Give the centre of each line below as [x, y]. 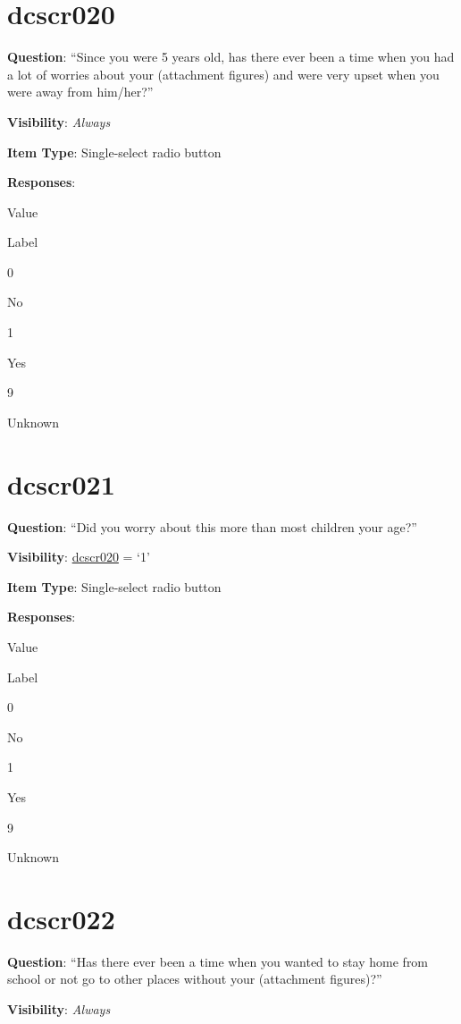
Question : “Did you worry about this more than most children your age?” [212, 526]
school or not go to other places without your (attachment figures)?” [195, 979]
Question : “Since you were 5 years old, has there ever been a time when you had [231, 57]
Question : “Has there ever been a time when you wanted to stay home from [218, 961]
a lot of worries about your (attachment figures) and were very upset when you [223, 74]
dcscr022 [61, 918]
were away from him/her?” [80, 92]
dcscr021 [61, 483]
